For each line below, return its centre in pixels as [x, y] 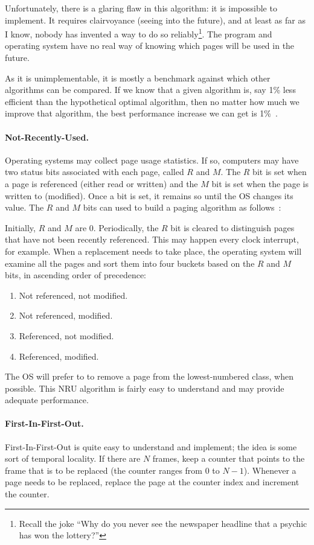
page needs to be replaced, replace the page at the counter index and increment [152, 482]
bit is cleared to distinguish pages [232, 227]
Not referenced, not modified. [73, 295]
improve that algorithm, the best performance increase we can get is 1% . [141, 113]
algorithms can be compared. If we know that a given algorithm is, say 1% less [150, 90]
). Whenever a [270, 470]
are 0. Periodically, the [117, 227]
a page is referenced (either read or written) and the [101, 183]
